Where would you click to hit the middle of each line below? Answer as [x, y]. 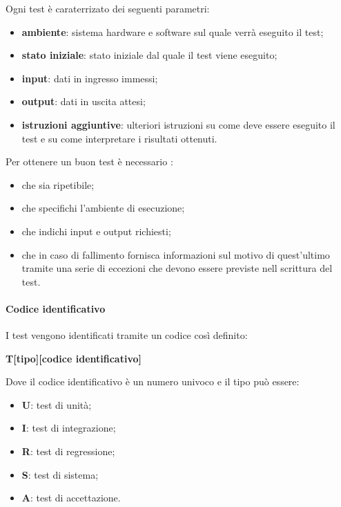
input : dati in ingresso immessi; [90, 78]
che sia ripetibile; [58, 184]
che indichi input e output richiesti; [96, 231]
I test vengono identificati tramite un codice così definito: [127, 335]
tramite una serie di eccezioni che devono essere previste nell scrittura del [177, 268]
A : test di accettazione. [71, 498]
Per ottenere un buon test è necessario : [89, 162]
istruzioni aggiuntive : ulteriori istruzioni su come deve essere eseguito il [178, 124]
